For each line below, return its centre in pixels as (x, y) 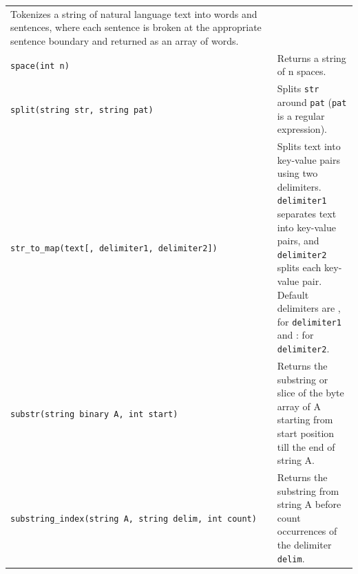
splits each (299, 267)
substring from (308, 490)
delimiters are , (309, 308)
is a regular (301, 115)
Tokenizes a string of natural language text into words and (134, 13)
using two (297, 173)
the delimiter (304, 544)
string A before (309, 504)
